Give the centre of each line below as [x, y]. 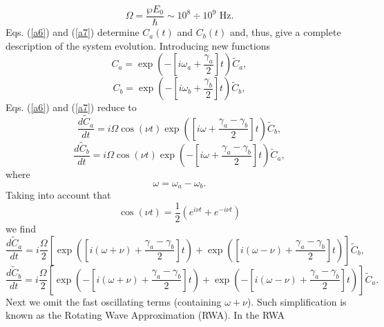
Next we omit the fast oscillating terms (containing [114, 301]
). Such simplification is [297, 301]
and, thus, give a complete [285, 32]
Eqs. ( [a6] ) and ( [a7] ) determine [73, 32]
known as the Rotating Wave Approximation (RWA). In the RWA [145, 315]
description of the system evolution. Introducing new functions [138, 45]
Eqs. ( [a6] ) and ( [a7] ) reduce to [71, 107]
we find [21, 228]
